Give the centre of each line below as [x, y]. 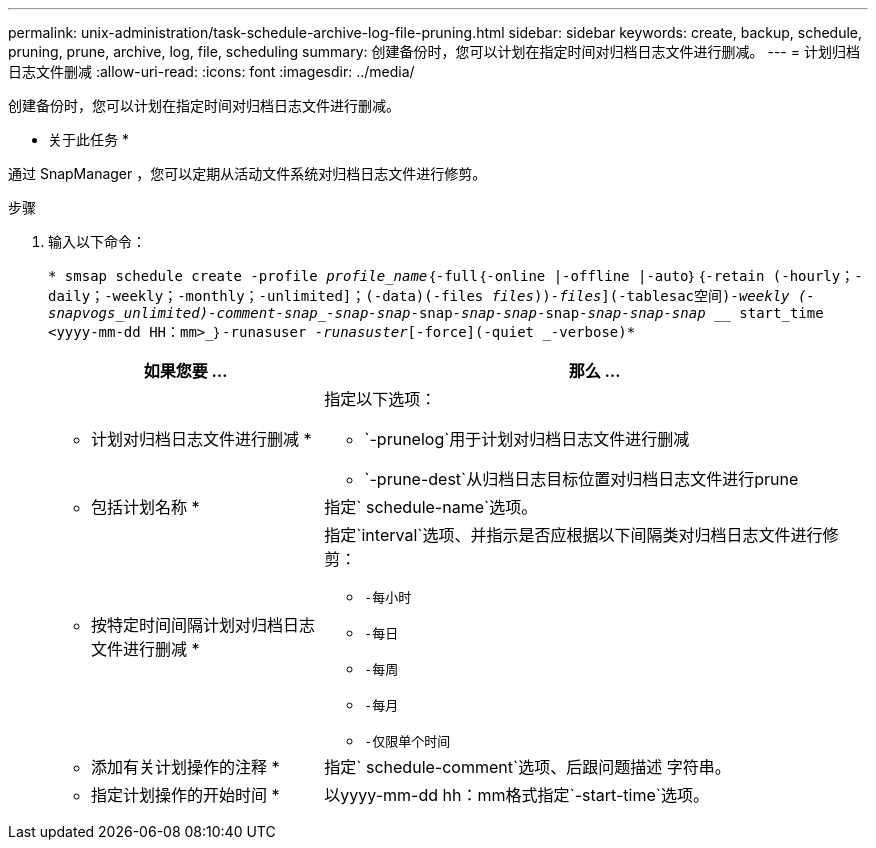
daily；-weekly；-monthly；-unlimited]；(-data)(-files [266, 296]
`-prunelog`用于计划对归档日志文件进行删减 [527, 439]
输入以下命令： [97, 241]
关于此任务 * [88, 139]
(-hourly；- [817, 276]
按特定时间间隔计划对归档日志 [203, 625]
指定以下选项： [380, 399]
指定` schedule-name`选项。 [431, 507]
